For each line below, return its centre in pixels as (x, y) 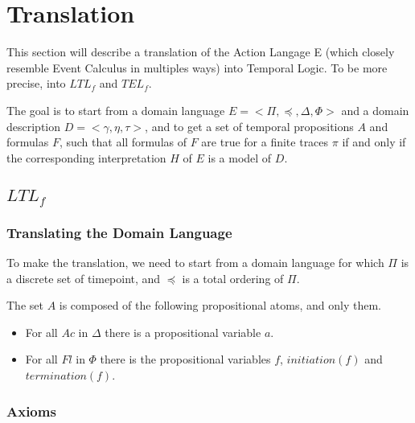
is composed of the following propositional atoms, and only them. (220, 305)
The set (25, 305)
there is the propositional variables (185, 359)
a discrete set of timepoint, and (84, 278)
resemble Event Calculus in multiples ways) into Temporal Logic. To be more (197, 67)
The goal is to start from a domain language (116, 110)
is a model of (240, 157)
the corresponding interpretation (86, 157)
